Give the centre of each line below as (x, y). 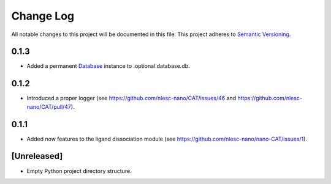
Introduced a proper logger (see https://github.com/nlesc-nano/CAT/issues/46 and (131, 98)
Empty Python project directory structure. (79, 171)
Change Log (43, 16)
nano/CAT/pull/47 (49, 106)
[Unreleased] (37, 156)
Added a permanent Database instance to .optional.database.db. (108, 66)
